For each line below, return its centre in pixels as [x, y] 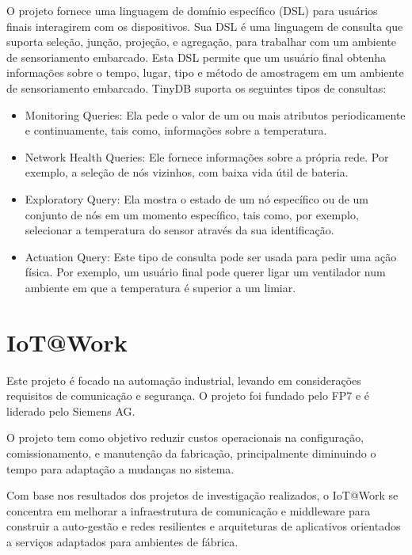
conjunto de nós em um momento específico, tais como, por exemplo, [192, 214]
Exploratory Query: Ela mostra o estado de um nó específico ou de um [197, 198]
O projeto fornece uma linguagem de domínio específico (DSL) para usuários [192, 10]
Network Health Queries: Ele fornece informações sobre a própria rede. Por [207, 156]
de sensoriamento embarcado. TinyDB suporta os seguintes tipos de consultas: [196, 87]
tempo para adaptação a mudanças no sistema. [120, 468]
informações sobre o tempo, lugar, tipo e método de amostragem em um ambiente [205, 72]
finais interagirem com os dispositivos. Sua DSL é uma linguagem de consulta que [205, 26]
